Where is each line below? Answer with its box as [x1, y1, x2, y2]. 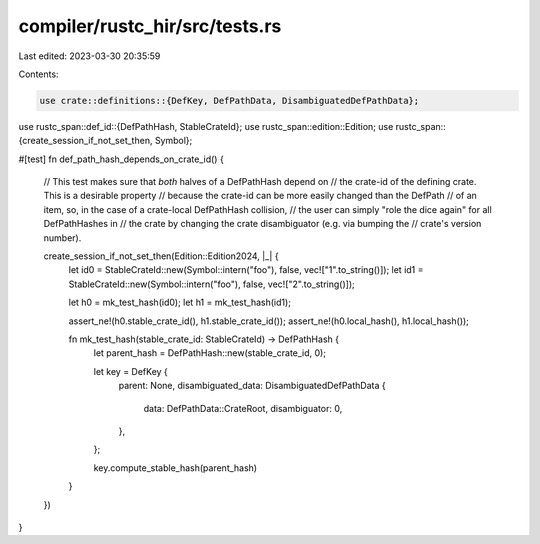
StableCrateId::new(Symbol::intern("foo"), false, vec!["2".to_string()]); [68, 278, 355, 290]
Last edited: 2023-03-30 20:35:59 [18, 50, 161, 62]
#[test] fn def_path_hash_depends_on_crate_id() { [18, 153, 224, 165]
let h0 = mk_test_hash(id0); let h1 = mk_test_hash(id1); [68, 296, 292, 309]
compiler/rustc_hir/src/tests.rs [18, 15, 282, 37]
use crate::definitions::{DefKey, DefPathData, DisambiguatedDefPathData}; [39, 95, 420, 106]
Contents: [18, 68, 59, 80]
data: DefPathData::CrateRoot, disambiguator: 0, [143, 402, 343, 414]
